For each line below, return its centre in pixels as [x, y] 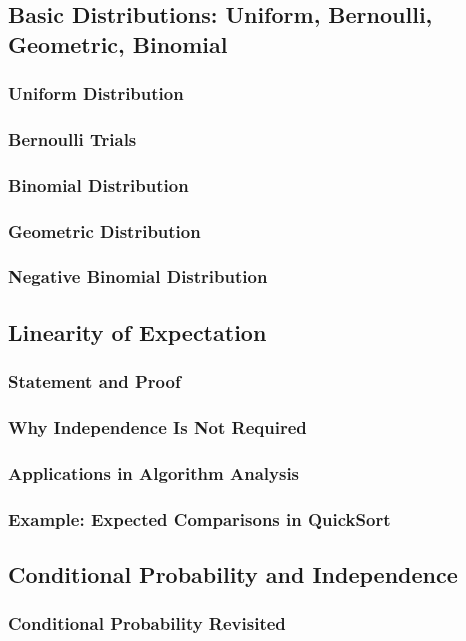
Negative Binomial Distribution [138, 276]
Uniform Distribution [96, 93]
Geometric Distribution [104, 230]
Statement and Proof [94, 381]
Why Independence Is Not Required [157, 426]
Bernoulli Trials [72, 138]
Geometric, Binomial [118, 43]
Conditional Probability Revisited [147, 623]
